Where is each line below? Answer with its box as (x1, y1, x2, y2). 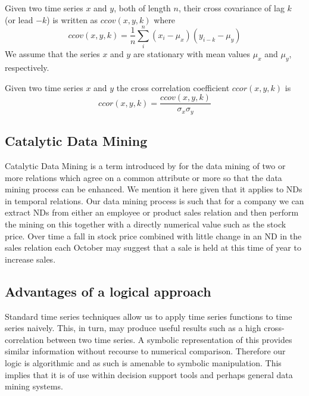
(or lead (5, 13, 33, 26)
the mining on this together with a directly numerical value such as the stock (5, 217, 286, 230)
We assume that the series (5, 48, 100, 60)
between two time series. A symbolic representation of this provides (46, 333, 292, 345)
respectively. (5, 61, 49, 74)
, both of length (114, 2, 171, 14)
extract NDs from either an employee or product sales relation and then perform (5, 206, 299, 219)
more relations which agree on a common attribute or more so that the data (5, 171, 282, 183)
